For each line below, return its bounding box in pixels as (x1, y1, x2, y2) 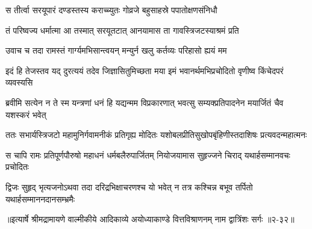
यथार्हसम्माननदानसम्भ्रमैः (5, 192, 75, 205)
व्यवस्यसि (5, 76, 33, 89)
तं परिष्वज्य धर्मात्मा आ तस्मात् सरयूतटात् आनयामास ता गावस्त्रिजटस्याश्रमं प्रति (5, 24, 239, 36)
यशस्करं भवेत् (5, 108, 46, 121)
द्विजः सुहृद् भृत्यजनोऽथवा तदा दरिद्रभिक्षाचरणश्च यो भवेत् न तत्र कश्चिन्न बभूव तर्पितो (5, 180, 253, 193)
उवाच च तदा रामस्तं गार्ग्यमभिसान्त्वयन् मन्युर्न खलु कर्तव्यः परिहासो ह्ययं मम (5, 44, 227, 57)
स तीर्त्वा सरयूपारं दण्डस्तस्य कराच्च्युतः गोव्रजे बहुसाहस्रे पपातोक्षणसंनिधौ (5, 4, 217, 16)
